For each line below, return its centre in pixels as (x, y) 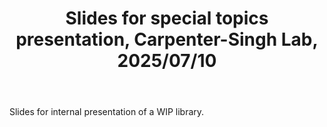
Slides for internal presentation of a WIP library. (107, 112)
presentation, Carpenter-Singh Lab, (167, 39)
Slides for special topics (167, 18)
